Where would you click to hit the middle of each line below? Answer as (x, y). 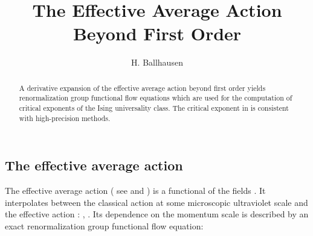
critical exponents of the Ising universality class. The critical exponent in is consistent (154, 108)
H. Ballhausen (157, 62)
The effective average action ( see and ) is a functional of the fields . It (135, 191)
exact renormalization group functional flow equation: (104, 225)
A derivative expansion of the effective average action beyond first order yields (142, 88)
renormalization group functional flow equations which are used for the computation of (156, 98)
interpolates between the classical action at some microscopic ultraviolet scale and (156, 202)
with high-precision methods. (65, 118)
